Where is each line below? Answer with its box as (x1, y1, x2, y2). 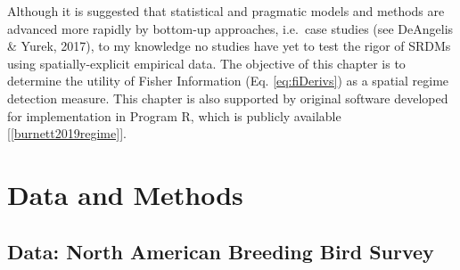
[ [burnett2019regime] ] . (7, 124, 127, 143)
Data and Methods (7, 176, 243, 212)
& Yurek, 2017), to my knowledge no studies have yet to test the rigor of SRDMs (7, 37, 451, 55)
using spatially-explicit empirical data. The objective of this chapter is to (7, 53, 406, 72)
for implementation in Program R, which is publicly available (7, 106, 341, 125)
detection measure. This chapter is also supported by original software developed (7, 88, 448, 107)
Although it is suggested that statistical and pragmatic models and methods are (7, 2, 445, 20)
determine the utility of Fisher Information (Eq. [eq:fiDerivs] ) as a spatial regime (7, 71, 449, 90)
